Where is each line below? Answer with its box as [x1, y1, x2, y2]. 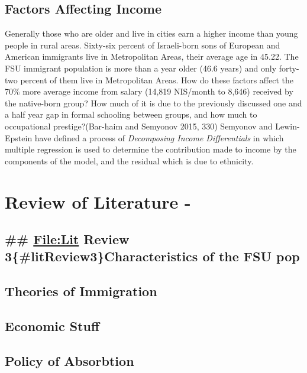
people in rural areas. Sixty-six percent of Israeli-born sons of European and [5, 38, 280, 51]
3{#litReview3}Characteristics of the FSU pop [5, 247, 300, 265]
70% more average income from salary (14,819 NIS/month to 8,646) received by [5, 85, 293, 98]
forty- [279, 61, 299, 74]
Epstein [5, 131, 33, 144]
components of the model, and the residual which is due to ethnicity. [5, 154, 254, 167]
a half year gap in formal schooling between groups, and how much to [5, 108, 257, 121]
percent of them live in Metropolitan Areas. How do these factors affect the [20, 73, 293, 86]
